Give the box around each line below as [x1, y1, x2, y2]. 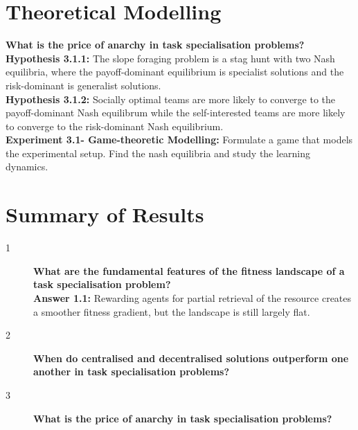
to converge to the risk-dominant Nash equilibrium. [6, 118, 224, 133]
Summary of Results [6, 200, 204, 229]
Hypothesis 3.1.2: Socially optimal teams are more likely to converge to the [6, 91, 336, 106]
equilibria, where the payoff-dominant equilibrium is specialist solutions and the [6, 64, 344, 79]
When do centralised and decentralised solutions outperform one [33, 350, 349, 365]
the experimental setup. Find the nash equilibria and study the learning [6, 145, 311, 160]
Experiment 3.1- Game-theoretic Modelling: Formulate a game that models [6, 132, 353, 147]
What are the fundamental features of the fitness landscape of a [33, 263, 345, 278]
